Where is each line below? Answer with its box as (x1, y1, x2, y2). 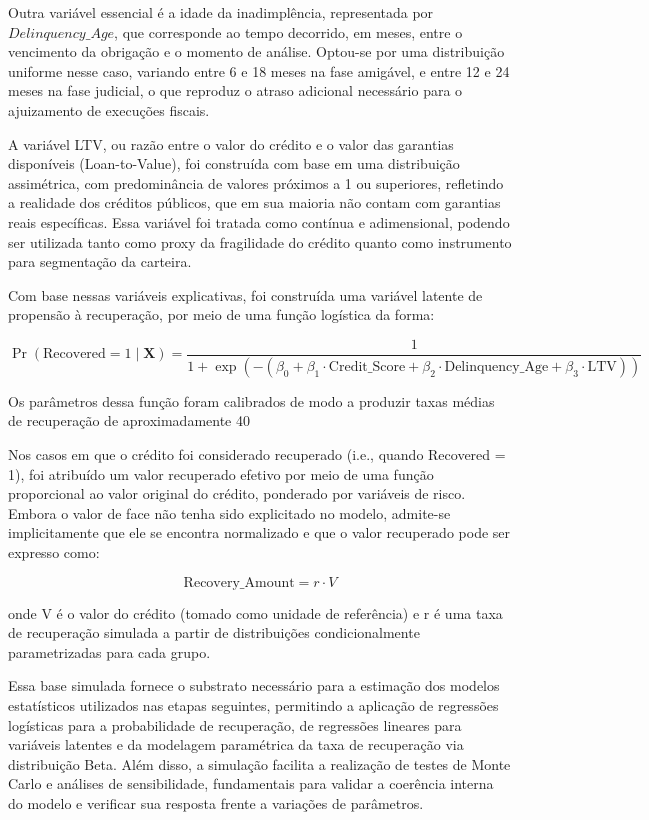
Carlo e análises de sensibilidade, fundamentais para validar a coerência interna (8, 773, 494, 794)
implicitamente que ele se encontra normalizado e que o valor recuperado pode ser (8, 522, 511, 543)
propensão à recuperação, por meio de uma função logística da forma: (8, 304, 435, 325)
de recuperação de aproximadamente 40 (8, 410, 250, 431)
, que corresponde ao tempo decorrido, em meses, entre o (114, 21, 463, 42)
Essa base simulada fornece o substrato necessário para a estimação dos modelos (8, 675, 500, 696)
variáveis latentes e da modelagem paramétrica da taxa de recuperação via (8, 734, 464, 755)
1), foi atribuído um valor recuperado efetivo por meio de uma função (8, 463, 434, 484)
